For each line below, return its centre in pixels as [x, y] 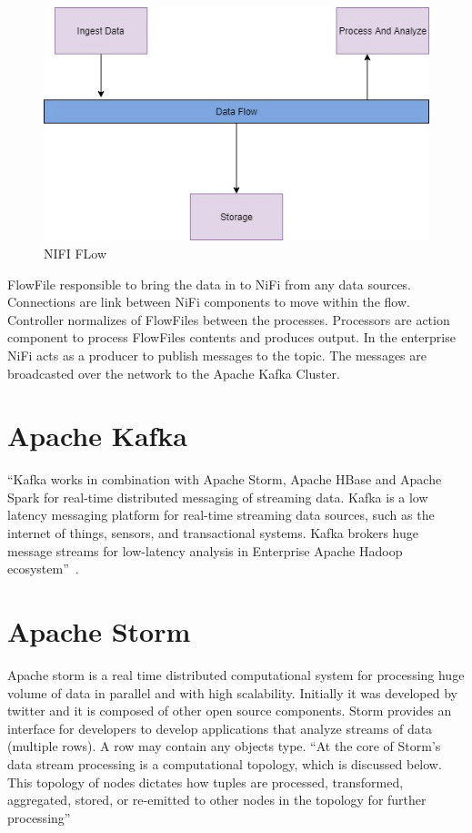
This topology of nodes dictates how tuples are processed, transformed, [206, 782]
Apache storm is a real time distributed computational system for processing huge [236, 674]
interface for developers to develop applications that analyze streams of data [220, 728]
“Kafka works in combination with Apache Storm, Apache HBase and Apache [225, 479]
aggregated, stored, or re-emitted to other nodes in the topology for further [217, 800]
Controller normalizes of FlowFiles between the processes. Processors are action [229, 319]
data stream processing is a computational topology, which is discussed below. [225, 763]
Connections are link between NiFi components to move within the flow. [209, 302]
